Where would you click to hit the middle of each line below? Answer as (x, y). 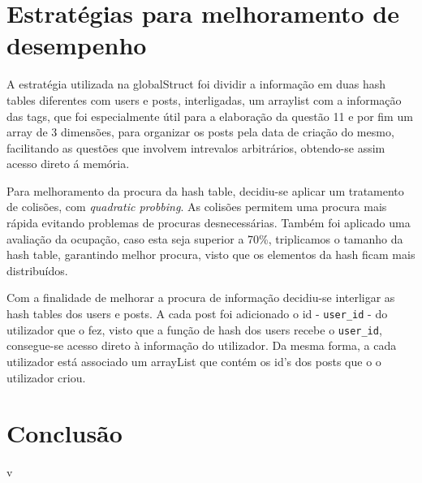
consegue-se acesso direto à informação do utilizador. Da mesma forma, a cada (202, 345)
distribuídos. (37, 270)
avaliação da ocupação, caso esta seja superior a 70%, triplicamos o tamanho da (205, 238)
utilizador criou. (46, 377)
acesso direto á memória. (68, 164)
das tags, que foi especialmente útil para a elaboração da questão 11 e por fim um (210, 116)
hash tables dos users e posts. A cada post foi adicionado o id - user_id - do (197, 314)
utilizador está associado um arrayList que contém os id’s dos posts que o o (194, 361)
